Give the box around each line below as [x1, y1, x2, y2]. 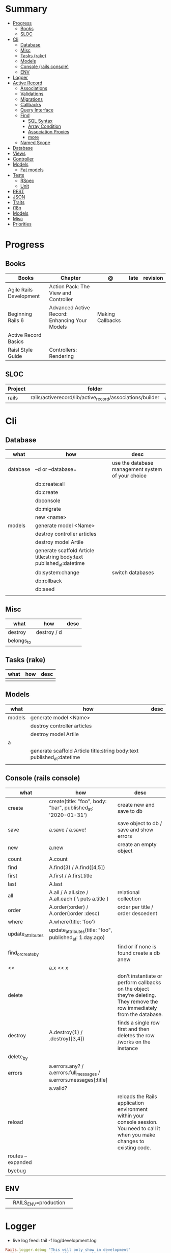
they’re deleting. [117, 992, 156, 999]
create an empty [117, 840, 157, 848]
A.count [49, 855, 68, 862]
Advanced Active [49, 304, 90, 311]
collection [117, 895, 141, 902]
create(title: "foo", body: [49, 798, 107, 805]
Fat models [20, 167, 44, 173]
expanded [8, 1158, 32, 1166]
